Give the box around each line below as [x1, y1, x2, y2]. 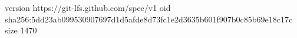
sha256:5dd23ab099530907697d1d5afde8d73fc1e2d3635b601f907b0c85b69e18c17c [5, 13, 293, 25]
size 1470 [5, 24, 37, 36]
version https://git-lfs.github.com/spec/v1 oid [5, 2, 171, 13]
